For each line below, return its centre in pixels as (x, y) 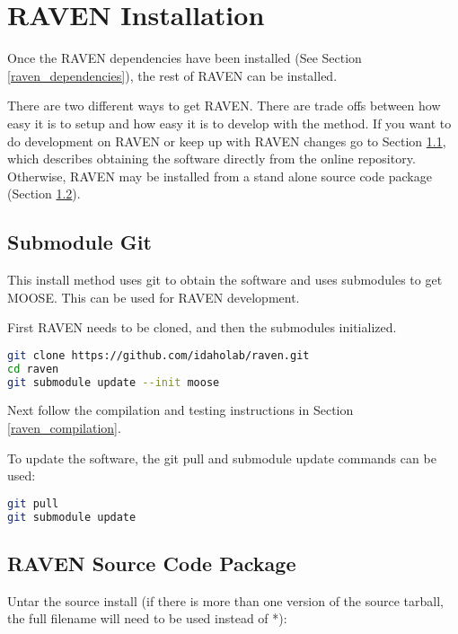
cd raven (33, 369)
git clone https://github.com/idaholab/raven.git (159, 355)
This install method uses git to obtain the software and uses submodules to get (225, 280)
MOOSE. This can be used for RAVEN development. (154, 297)
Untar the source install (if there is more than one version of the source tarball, (225, 600)
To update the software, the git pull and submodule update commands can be (222, 458)
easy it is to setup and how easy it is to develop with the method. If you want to (229, 123)
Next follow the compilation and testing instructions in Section (181, 410)
